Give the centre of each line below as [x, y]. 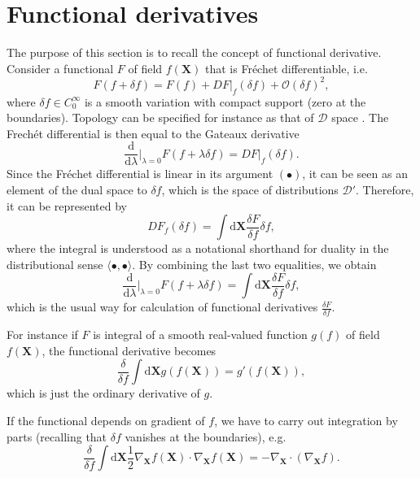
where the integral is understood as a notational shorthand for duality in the [198, 248]
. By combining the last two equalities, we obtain [254, 264]
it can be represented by [67, 205]
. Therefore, [385, 190]
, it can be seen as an [355, 174]
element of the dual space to [77, 190]
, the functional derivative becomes [129, 350]
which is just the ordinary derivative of [103, 393]
